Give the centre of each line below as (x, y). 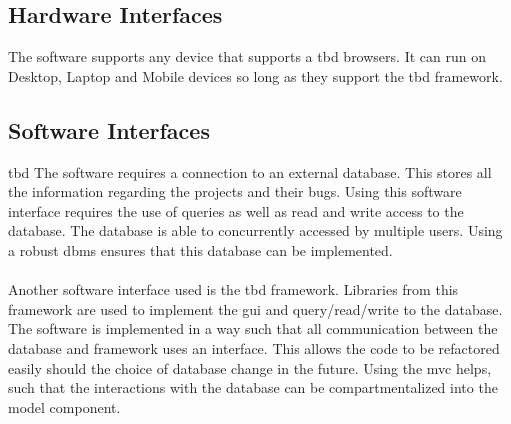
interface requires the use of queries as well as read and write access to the (236, 210)
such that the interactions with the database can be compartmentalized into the (253, 387)
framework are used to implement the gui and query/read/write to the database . (255, 308)
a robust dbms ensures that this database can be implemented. (200, 249)
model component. (64, 406)
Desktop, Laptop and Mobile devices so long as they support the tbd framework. (255, 75)
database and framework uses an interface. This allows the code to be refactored (254, 347)
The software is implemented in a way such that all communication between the (253, 328)
